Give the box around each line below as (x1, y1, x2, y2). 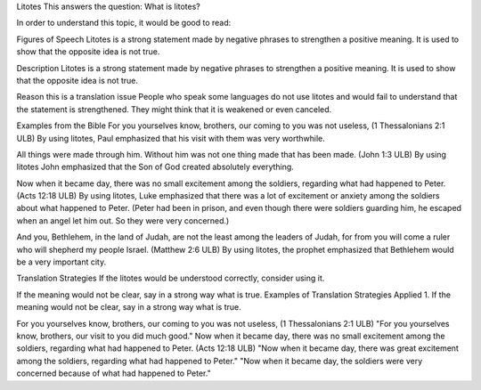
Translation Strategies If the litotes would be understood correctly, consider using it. (16, 272, 325, 284)
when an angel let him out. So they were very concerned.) (16, 215, 230, 226)
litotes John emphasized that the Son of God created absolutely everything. (16, 161, 294, 173)
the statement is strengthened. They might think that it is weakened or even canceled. (16, 103, 332, 115)
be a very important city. (16, 256, 107, 267)
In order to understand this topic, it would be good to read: (16, 18, 232, 28)
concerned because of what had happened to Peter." (16, 368, 211, 378)
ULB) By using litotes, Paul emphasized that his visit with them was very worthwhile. (16, 133, 325, 143)
